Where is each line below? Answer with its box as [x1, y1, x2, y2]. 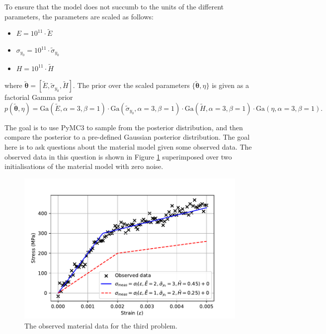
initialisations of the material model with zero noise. [4, 161, 163, 171]
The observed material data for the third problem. [24, 321, 177, 331]
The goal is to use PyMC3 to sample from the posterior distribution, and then [4, 122, 243, 132]
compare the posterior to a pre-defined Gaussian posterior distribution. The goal [4, 132, 250, 142]
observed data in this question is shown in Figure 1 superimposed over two [4, 151, 232, 162]
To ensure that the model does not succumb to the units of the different [4, 1, 224, 11]
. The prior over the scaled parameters [73, 80, 190, 90]
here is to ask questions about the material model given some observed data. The [4, 142, 252, 152]
